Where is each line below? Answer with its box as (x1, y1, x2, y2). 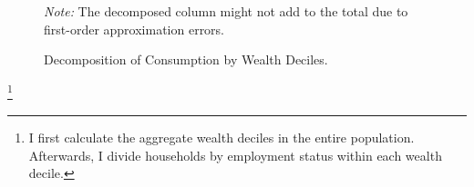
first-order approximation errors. (44, 19, 225, 38)
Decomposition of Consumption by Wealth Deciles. (44, 50, 328, 69)
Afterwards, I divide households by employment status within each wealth (28, 145, 442, 164)
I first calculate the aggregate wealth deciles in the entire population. (28, 128, 415, 147)
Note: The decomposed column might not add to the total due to (44, 2, 408, 20)
